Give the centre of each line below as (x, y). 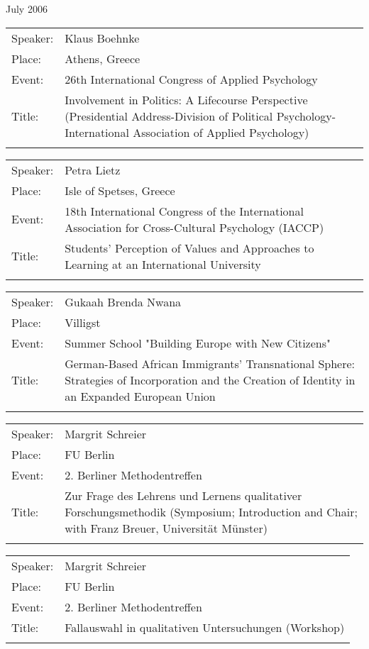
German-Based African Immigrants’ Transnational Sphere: (210, 363)
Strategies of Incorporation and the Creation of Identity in (210, 379)
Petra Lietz (93, 170)
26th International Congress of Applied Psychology (191, 79)
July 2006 (27, 9)
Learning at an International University (163, 264)
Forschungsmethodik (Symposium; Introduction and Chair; (211, 511)
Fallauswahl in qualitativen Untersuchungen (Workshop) (205, 627)
